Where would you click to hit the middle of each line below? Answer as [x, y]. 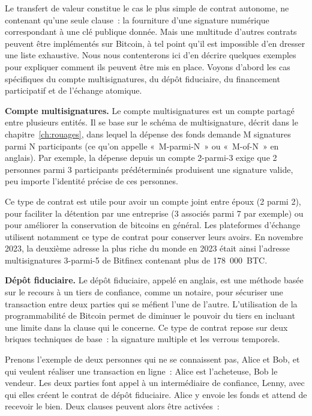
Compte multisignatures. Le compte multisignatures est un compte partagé [150, 110]
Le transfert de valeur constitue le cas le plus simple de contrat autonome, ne [147, 8]
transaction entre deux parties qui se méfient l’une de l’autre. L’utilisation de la [151, 303]
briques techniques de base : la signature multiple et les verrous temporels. [142, 339]
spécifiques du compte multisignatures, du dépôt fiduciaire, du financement [142, 78]
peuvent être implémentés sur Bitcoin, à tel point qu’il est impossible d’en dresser [155, 43]
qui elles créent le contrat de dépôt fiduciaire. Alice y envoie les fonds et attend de [156, 394]
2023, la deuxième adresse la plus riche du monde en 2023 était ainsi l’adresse [147, 248]
